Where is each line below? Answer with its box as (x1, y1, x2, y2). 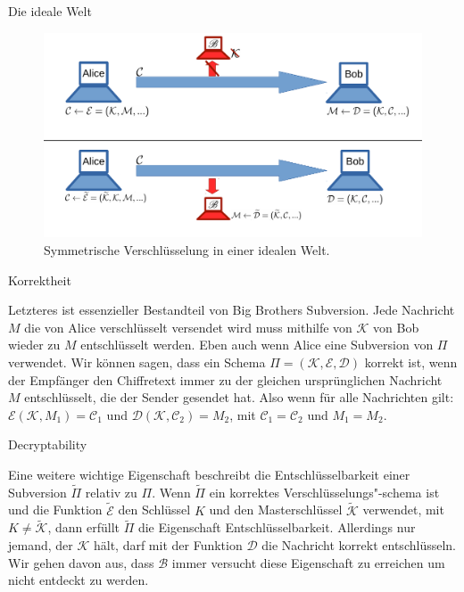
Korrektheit (8, 270, 71, 289)
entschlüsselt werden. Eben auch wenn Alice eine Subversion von (80, 335, 434, 354)
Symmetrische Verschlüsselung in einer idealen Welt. (44, 240, 330, 259)
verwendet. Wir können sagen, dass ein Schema (8, 352, 266, 371)
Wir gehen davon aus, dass (8, 553, 154, 571)
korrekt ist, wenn (364, 352, 458, 371)
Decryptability (8, 435, 87, 454)
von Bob (373, 317, 419, 336)
